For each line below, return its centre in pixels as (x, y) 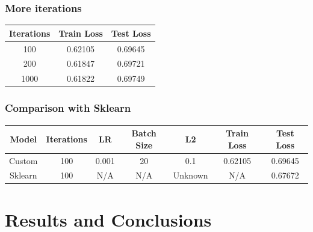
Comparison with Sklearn (68, 108)
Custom (23, 160)
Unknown (191, 175)
